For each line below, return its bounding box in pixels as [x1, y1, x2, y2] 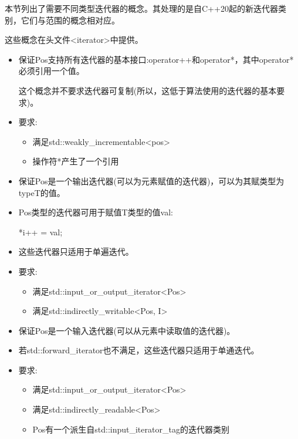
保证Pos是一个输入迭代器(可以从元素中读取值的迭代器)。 [18, 324, 235, 336]
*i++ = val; [18, 225, 63, 238]
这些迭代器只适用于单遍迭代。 [18, 245, 134, 258]
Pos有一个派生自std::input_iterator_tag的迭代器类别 [32, 423, 229, 435]
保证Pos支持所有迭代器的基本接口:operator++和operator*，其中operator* [18, 53, 294, 65]
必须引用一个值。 [18, 65, 84, 77]
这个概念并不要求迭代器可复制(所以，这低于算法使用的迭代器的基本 [18, 84, 277, 96]
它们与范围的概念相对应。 [21, 13, 120, 26]
